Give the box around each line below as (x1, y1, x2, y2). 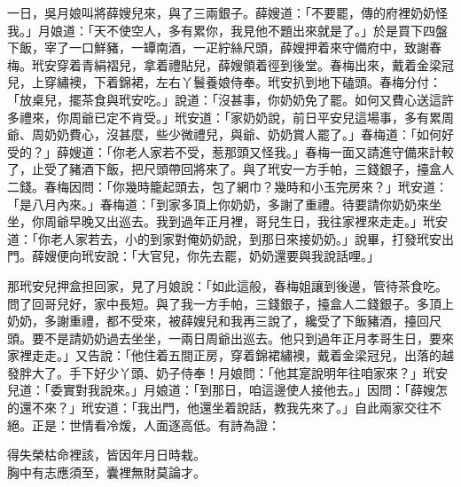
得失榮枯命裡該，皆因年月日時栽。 (7, 445, 206, 464)
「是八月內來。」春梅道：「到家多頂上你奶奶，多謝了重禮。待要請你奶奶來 (7, 194, 429, 213)
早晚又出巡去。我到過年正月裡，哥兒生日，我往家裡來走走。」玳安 (68, 212, 448, 231)
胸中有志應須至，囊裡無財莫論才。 (7, 462, 206, 481)
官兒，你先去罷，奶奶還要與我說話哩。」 (149, 247, 379, 265)
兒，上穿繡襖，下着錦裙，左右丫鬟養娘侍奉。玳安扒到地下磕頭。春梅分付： (7, 73, 441, 91)
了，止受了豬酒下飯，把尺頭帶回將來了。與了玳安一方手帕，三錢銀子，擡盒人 (7, 160, 454, 178)
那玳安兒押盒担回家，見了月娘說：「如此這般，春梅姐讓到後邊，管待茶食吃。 (7, 276, 448, 295)
